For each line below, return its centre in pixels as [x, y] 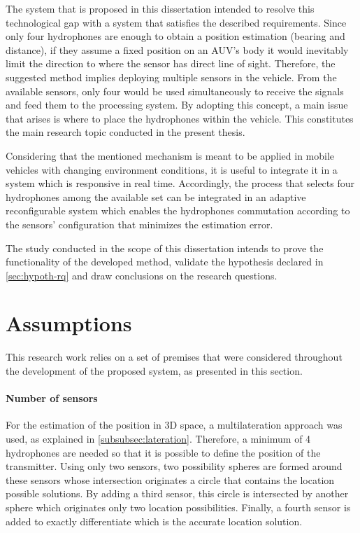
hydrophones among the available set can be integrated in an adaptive [156, 196]
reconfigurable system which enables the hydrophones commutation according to [178, 210]
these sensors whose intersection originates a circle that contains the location [170, 479]
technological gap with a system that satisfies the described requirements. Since [176, 22]
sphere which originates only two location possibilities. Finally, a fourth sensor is [178, 507]
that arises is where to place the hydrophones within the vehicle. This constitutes [180, 118]
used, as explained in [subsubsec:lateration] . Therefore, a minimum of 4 [158, 438]
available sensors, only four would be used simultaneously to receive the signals [175, 91]
